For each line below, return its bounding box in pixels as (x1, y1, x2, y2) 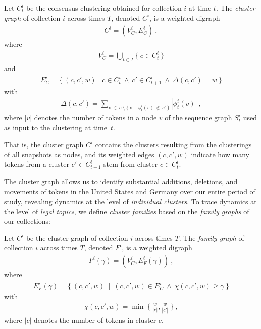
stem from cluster (103, 159, 158, 169)
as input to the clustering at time (4, 122, 107, 133)
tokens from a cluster (4, 159, 69, 169)
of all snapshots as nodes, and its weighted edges (4, 149, 154, 159)
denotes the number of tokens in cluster (33, 315, 156, 325)
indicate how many (191, 149, 249, 159)
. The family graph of (179, 232, 244, 243)
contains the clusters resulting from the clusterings (95, 139, 252, 150)
